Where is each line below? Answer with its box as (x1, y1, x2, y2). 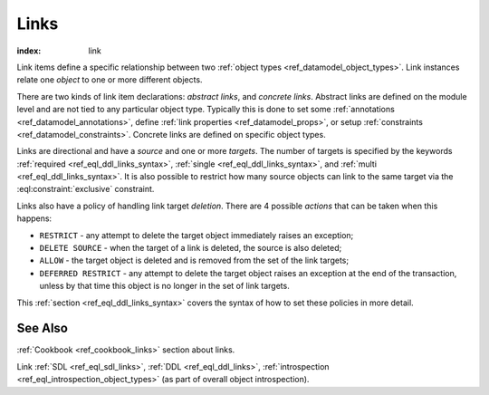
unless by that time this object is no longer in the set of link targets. (39, 281, 290, 292)
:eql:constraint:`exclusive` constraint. (16, 184, 155, 195)
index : (16, 45, 42, 56)
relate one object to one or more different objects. (16, 74, 203, 85)
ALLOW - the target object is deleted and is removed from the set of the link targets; (39, 255, 349, 266)
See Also (16, 321, 68, 336)
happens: (16, 213, 53, 224)
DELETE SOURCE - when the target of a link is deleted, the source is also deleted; (39, 243, 342, 254)
